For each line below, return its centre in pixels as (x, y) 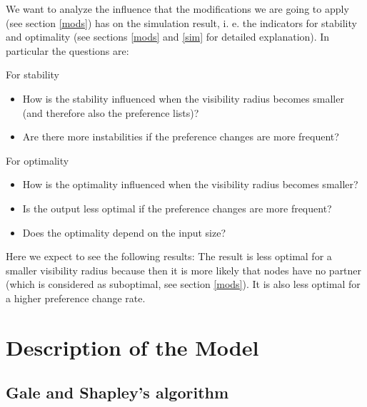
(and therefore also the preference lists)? (111, 112)
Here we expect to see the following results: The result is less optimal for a (169, 256)
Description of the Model (132, 347)
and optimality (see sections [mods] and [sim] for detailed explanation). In (168, 37)
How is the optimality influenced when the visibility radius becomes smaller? (190, 184)
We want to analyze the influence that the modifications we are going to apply (177, 9)
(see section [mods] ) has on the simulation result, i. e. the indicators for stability (181, 22)
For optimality (37, 160)
